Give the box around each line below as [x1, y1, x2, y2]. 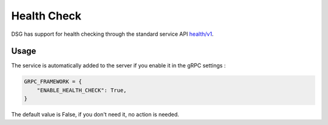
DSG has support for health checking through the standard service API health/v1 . [11, 30, 214, 38]
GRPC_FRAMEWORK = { [24, 78, 82, 85]
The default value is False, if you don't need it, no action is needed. [11, 111, 179, 118]
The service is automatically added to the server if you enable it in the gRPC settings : [11, 62, 226, 69]
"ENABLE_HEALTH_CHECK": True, [36, 87, 127, 93]
